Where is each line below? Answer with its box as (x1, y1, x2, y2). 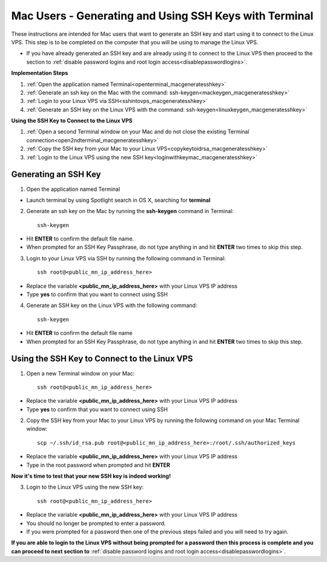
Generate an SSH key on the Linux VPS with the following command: (26, 302, 197, 309)
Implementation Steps (11, 70, 68, 77)
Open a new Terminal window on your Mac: (26, 369, 135, 377)
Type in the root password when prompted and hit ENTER (26, 461, 171, 469)
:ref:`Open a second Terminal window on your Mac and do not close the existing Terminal (26, 128, 249, 136)
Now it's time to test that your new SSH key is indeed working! (11, 472, 171, 480)
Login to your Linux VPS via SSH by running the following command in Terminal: (26, 254, 226, 262)
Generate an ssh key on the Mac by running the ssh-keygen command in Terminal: (26, 208, 234, 215)
